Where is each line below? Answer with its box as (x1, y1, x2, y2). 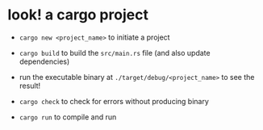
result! (19, 81, 41, 90)
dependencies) (19, 57, 70, 66)
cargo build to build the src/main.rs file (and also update (19, 48, 211, 57)
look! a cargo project (7, 6, 148, 24)
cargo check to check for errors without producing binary (19, 96, 209, 106)
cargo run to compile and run (19, 111, 117, 122)
